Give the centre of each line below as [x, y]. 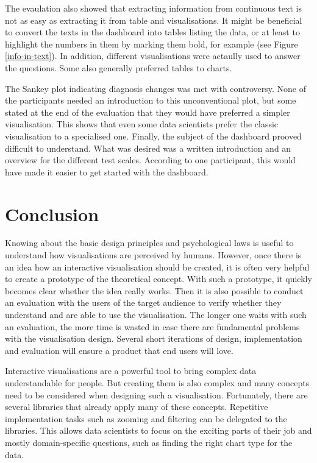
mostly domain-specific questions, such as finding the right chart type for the [149, 442]
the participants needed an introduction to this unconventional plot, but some [151, 100]
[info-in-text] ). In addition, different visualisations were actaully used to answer [153, 56]
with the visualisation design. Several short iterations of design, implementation [154, 338]
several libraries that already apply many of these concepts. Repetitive [137, 407]
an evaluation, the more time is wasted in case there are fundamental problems [152, 326]
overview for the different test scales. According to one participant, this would [150, 160]
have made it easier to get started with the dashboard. [107, 171]
